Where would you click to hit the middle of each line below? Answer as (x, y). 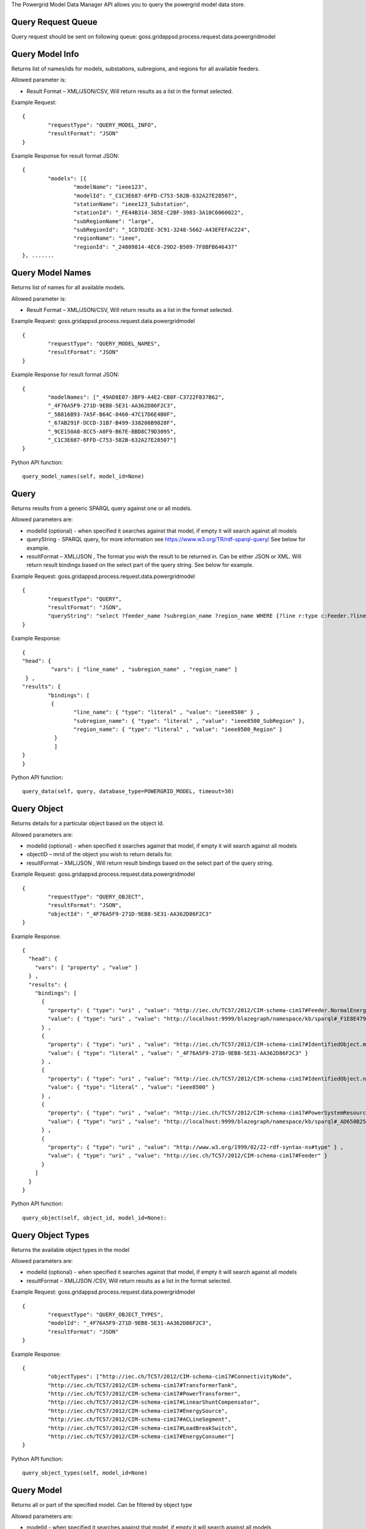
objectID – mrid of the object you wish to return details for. (100, 854)
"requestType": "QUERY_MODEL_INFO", (103, 125)
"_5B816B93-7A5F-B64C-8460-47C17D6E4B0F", (112, 414)
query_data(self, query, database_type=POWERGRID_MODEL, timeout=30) (128, 791)
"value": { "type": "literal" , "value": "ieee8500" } (131, 1087)
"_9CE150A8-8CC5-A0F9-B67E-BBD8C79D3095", (112, 431)
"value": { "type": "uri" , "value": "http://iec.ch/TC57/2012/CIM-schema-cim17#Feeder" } (188, 1156)
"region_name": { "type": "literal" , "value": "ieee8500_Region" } (178, 730)
